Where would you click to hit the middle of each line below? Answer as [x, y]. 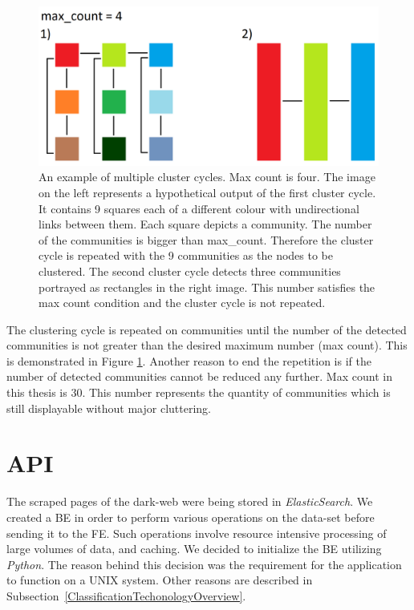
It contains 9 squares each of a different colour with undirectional [199, 208]
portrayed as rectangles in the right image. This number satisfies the [207, 287]
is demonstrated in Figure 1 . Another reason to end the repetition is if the [189, 360]
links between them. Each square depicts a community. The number [205, 224]
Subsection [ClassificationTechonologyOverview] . [126, 595]
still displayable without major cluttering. [109, 408]
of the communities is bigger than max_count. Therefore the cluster [206, 239]
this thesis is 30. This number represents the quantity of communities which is [199, 392]
